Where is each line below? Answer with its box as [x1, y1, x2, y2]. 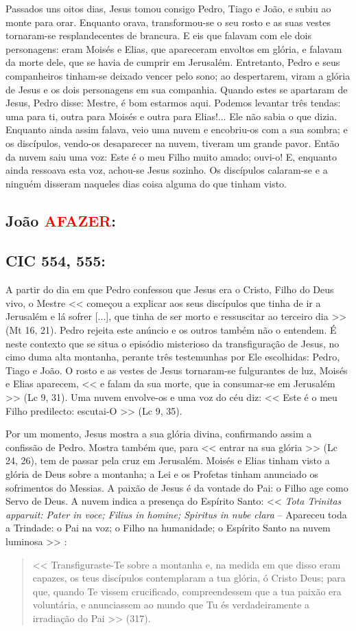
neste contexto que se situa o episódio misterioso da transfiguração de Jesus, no [5, 336, 340, 350]
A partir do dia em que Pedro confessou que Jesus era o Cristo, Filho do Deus [5, 282, 334, 297]
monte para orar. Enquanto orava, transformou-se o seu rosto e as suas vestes [5, 14, 331, 29]
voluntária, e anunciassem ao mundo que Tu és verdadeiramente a [32, 597, 310, 612]
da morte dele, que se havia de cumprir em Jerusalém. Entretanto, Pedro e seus [5, 55, 340, 69]
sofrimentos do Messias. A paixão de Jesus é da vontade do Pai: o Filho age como [5, 480, 348, 494]
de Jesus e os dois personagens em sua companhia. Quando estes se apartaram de [5, 82, 348, 96]
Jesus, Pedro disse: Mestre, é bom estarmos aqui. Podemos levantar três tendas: [5, 95, 341, 110]
